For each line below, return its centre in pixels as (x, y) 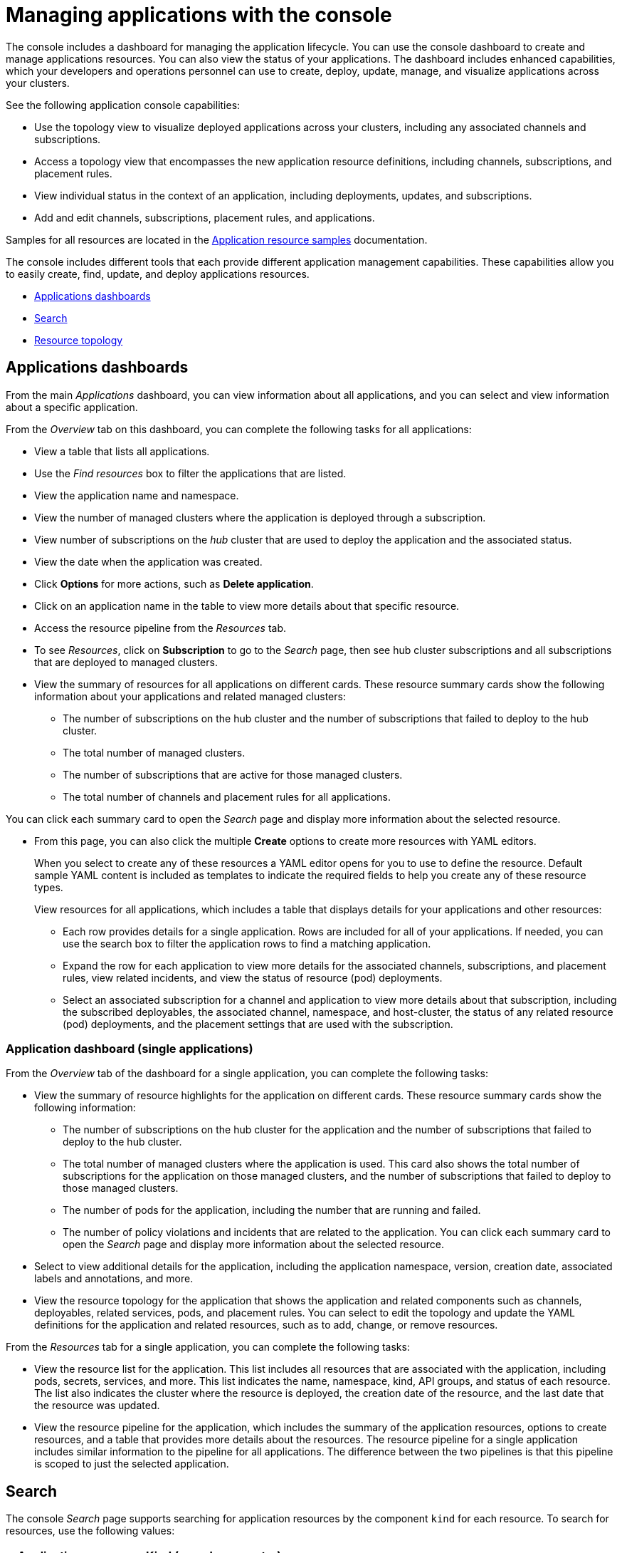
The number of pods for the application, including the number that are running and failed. (272, 1210)
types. (49, 887)
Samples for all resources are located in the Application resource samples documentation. (217, 239)
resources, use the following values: (90, 1531)
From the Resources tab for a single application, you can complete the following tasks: (208, 1347)
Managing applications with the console (199, 15)
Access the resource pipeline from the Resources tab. (160, 628)
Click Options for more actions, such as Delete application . (174, 583)
